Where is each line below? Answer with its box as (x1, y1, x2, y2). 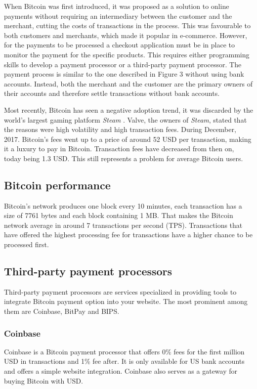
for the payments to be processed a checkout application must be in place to (4, 40, 235, 50)
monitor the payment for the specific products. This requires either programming (4, 49, 250, 59)
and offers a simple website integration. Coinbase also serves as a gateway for (4, 366, 238, 376)
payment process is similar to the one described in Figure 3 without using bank (4, 69, 244, 79)
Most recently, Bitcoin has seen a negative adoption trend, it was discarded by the (4, 104, 253, 115)
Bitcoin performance (4, 177, 111, 192)
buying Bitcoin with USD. (4, 375, 83, 386)
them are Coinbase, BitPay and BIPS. (4, 306, 120, 316)
